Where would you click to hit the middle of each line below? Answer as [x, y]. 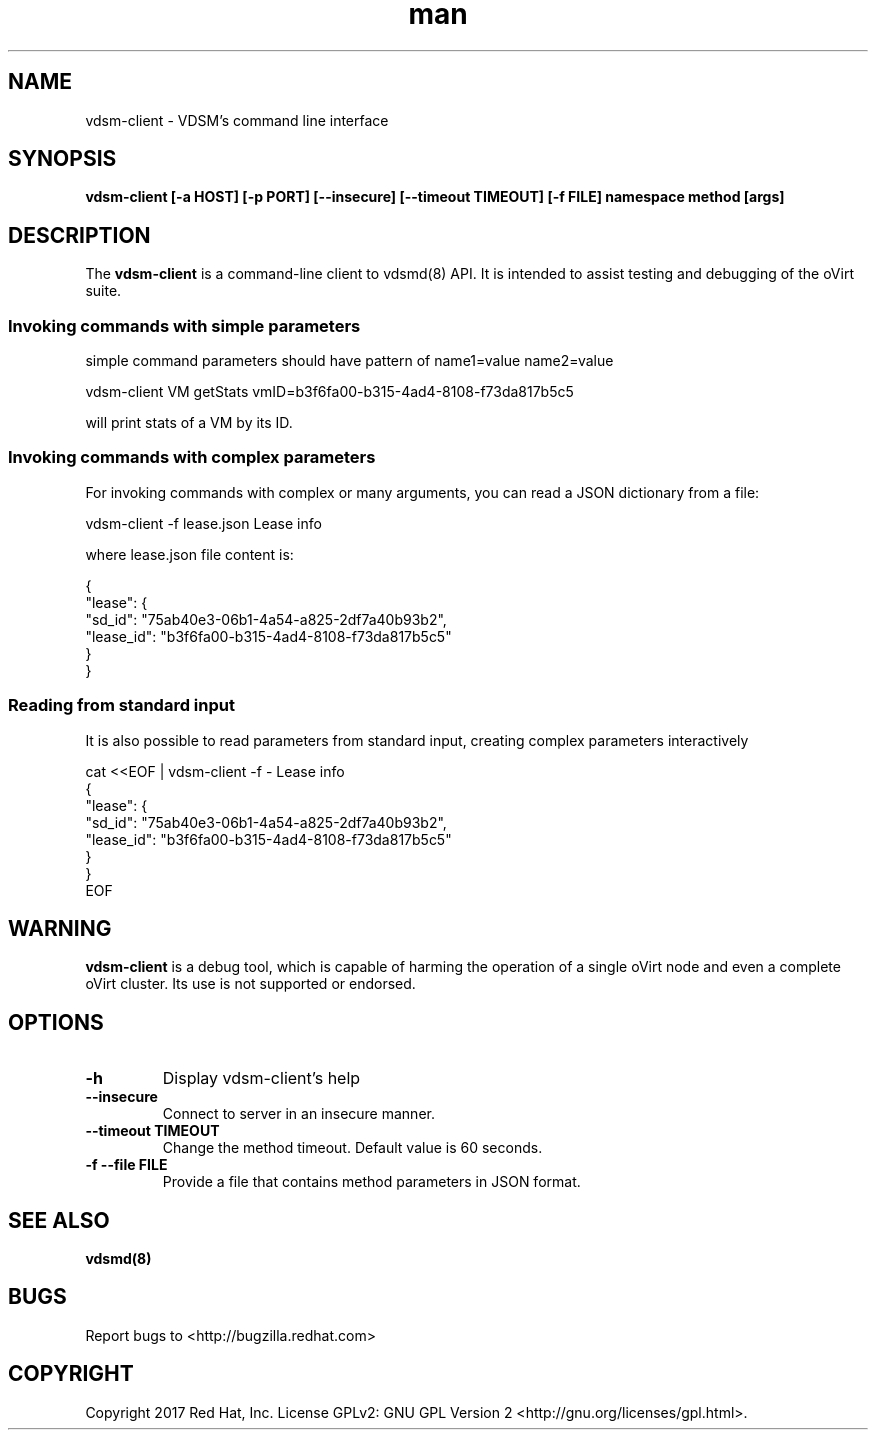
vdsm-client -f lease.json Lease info [203, 523]
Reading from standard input [121, 705]
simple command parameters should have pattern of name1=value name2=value [349, 361]
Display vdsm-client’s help [261, 1078]
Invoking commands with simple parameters [184, 325]
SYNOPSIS [62, 159]
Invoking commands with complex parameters [192, 457]
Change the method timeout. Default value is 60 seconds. [352, 1148]
